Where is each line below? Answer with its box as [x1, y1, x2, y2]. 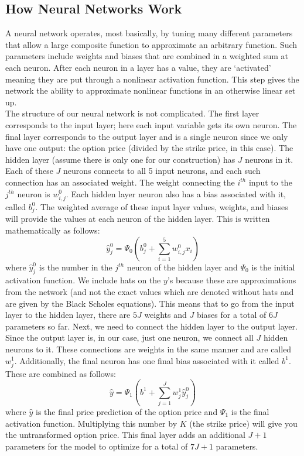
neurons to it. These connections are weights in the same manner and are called [5, 342, 292, 355]
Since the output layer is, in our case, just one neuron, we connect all [5, 331, 254, 344]
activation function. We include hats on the [5, 274, 161, 286]
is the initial [251, 260, 295, 273]
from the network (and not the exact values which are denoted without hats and [5, 285, 294, 297]
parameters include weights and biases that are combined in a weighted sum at [5, 50, 289, 62]
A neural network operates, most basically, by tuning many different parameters [5, 27, 293, 39]
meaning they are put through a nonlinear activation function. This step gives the [5, 73, 299, 85]
